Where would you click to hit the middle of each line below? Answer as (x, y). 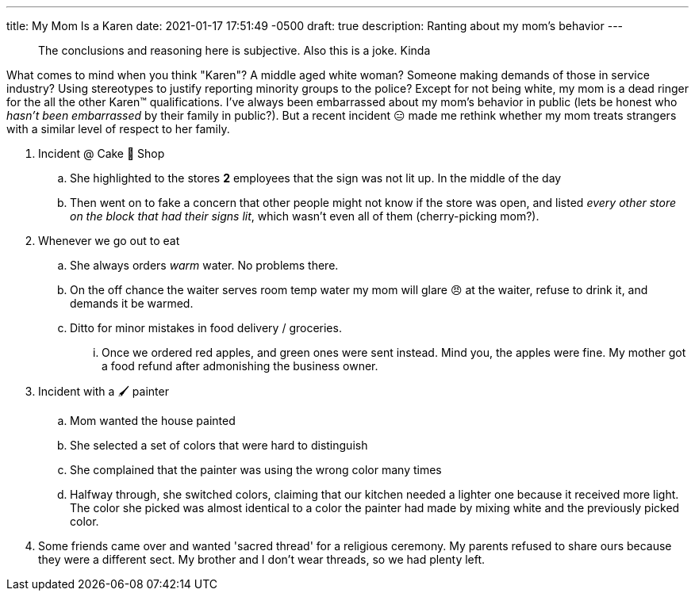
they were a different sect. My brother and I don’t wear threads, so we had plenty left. (262, 559)
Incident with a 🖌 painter (104, 391)
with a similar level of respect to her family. (118, 129)
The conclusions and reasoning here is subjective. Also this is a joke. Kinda (234, 50)
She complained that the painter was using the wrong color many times (256, 470)
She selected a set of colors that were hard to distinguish (219, 445)
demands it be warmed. (132, 303)
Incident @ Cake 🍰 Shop (102, 153)
